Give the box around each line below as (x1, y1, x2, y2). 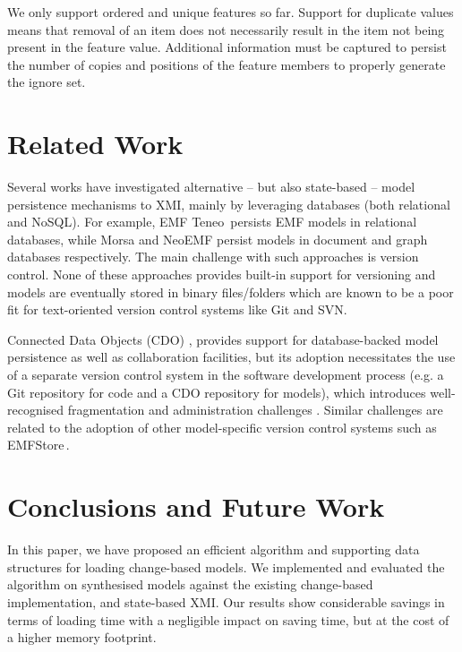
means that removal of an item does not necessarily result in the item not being (7, 20, 445, 39)
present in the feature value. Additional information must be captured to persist (7, 38, 447, 56)
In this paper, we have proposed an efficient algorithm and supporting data (7, 540, 420, 559)
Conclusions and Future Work (7, 488, 385, 525)
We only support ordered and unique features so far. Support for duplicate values (7, 3, 454, 21)
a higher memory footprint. (7, 628, 157, 647)
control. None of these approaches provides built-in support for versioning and (7, 265, 436, 284)
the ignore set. (7, 73, 86, 91)
